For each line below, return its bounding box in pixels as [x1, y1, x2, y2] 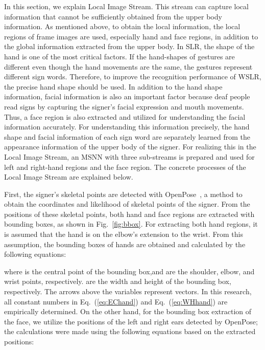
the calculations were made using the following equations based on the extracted [4, 326, 256, 337]
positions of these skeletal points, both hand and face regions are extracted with [4, 208, 255, 219]
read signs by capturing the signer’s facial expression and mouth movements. [4, 101, 244, 112]
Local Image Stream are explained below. [4, 171, 133, 182]
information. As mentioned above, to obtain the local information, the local [4, 21, 240, 32]
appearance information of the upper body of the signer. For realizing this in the [4, 141, 256, 152]
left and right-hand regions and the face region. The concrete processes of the [4, 161, 246, 172]
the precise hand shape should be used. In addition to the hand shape [4, 81, 223, 92]
